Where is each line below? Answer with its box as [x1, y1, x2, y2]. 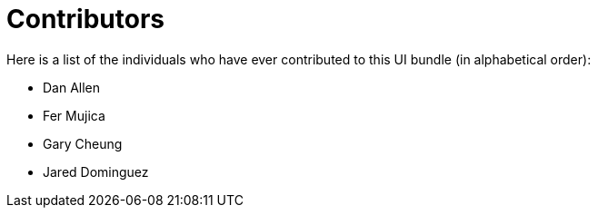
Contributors [6, 4, 165, 34]
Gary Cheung [43, 135, 123, 151]
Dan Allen [43, 79, 101, 95]
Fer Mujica [43, 107, 105, 123]
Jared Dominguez [43, 163, 149, 180]
